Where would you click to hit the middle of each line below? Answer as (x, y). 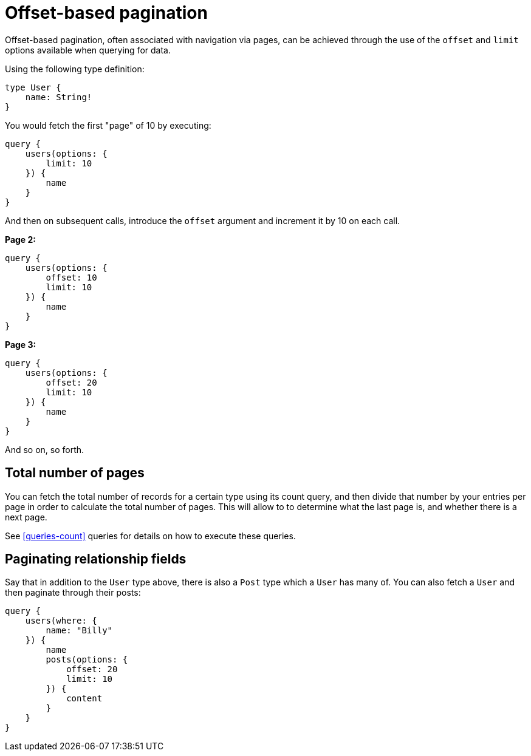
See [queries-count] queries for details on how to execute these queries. (150, 536)
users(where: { (61, 621)
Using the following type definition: (75, 69)
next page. (26, 517)
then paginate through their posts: (73, 593)
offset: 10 (71, 277)
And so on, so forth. (45, 449)
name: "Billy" (79, 631)
